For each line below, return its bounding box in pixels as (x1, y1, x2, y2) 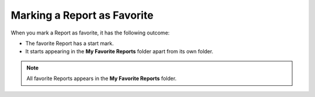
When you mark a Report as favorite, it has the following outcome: (10, 29, 170, 36)
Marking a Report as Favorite (10, 9, 154, 22)
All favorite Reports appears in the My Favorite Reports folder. (26, 75, 177, 82)
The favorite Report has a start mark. (25, 40, 114, 47)
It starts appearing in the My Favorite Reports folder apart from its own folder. (25, 48, 213, 55)
